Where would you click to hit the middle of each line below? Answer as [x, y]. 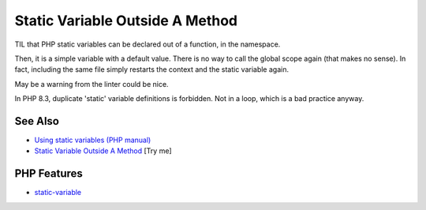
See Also [37, 121]
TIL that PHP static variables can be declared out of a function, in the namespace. [148, 44]
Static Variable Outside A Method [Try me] [103, 151]
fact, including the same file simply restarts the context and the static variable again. [152, 69]
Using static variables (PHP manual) [93, 140]
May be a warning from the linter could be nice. [92, 84]
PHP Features [49, 174]
